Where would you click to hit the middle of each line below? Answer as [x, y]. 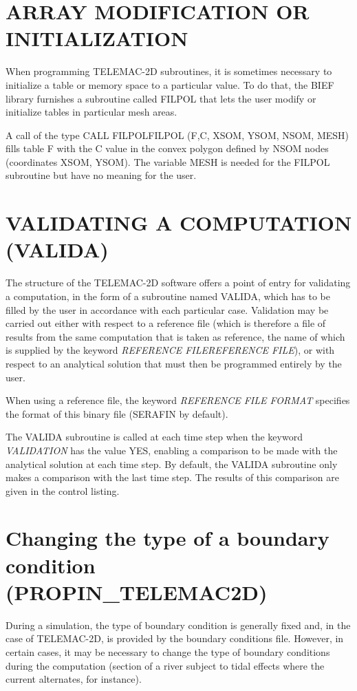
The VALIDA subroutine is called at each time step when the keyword [154, 437]
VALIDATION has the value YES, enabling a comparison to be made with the [172, 450]
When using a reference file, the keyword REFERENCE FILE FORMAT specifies [178, 400]
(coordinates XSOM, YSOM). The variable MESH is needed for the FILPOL [168, 161]
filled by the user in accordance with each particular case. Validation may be [167, 309]
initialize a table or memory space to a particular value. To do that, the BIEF [170, 84]
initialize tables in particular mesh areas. [91, 112]
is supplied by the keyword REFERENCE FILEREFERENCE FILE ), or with [170, 350]
